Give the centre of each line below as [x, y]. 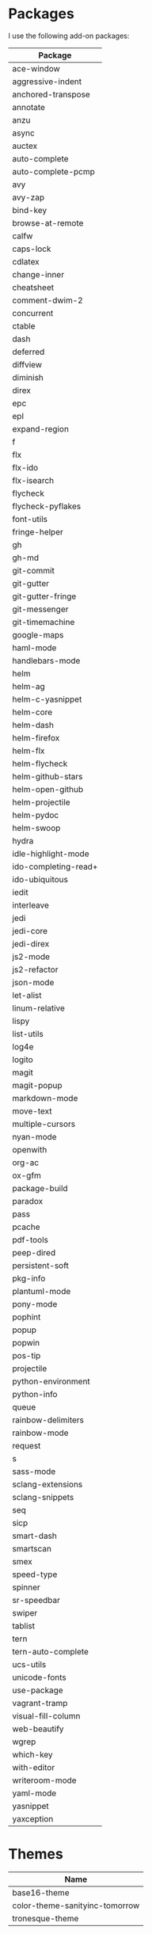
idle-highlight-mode [51, 854]
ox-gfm [27, 1175]
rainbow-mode [40, 1433]
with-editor [34, 1767]
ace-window [36, 68]
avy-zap [28, 197]
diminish [28, 377]
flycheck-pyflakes [47, 506]
